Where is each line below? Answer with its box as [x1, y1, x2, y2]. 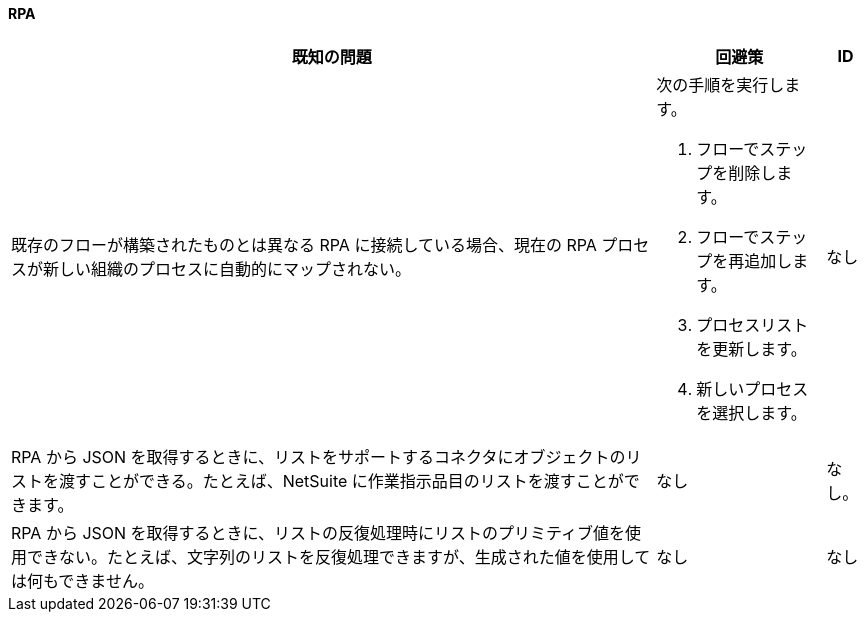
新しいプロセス [696, 378, 809, 399]
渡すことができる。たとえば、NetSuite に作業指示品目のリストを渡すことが [59, 470, 624, 491]
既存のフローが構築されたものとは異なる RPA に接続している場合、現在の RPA [11, 234, 597, 255]
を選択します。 [696, 402, 807, 423]
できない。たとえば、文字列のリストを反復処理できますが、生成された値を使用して [27, 546, 651, 567]
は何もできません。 [11, 570, 154, 591]
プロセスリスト [696, 314, 809, 335]
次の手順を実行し [656, 74, 785, 95]
